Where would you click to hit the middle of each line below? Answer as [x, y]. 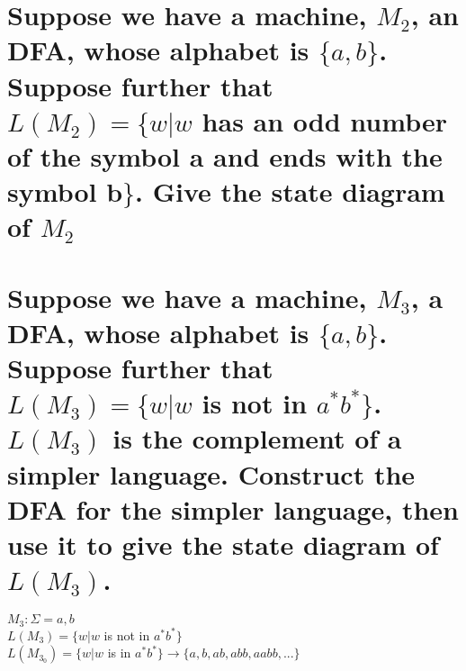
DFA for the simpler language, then [233, 508]
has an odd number [324, 120]
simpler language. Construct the [211, 473]
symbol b [65, 191]
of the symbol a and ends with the [225, 155]
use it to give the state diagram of [223, 544]
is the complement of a [257, 438]
